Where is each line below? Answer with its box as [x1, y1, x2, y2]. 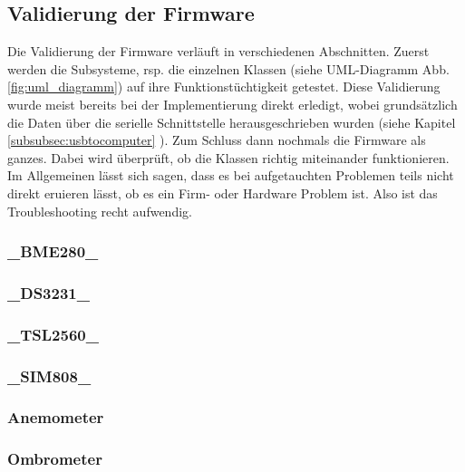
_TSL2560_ [7, 323, 99, 345]
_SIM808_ [7, 364, 92, 387]
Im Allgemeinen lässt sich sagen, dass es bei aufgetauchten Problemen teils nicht [7, 166, 454, 185]
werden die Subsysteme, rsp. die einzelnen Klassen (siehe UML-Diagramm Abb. [7, 59, 450, 78]
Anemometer [7, 406, 104, 429]
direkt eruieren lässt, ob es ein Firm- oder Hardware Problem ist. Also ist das [7, 183, 438, 202]
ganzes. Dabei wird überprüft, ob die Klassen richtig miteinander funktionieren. [7, 148, 450, 167]
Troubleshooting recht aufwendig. [7, 201, 192, 220]
